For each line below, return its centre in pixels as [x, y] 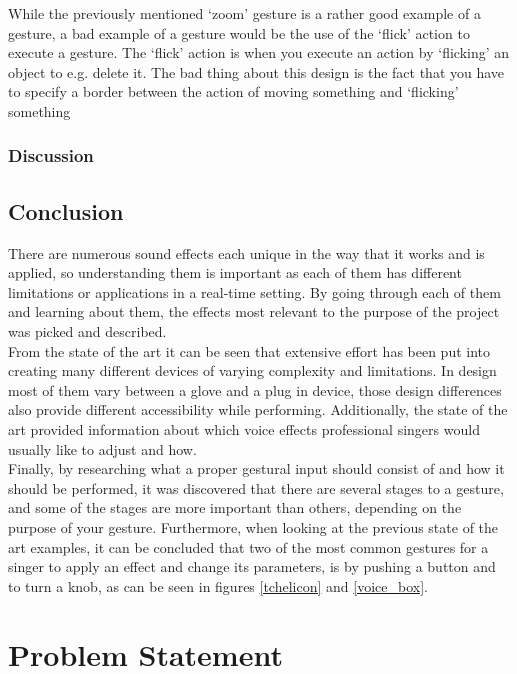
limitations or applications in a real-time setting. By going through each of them [254, 291]
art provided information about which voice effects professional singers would [244, 428]
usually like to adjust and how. [102, 448]
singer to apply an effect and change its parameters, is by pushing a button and [252, 566]
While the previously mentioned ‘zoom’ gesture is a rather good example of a [244, 13]
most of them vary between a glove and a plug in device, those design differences [255, 389]
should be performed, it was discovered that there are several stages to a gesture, [256, 487]
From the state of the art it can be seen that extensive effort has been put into [249, 350]
